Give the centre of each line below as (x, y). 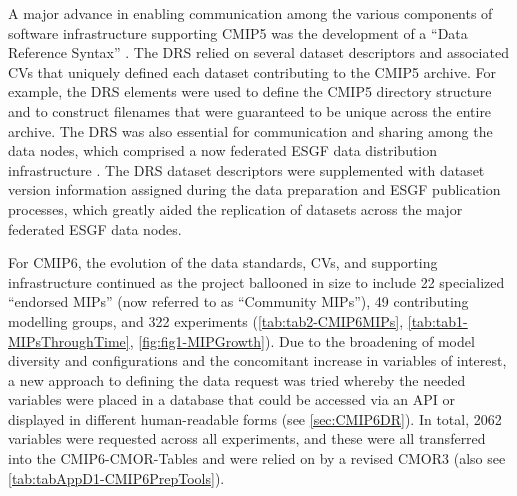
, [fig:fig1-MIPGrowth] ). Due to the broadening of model (302, 340)
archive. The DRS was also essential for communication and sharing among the (250, 130)
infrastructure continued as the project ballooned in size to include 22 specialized (256, 281)
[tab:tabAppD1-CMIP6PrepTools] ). (116, 477)
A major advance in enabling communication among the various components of (250, 13)
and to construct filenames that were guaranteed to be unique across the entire (250, 110)
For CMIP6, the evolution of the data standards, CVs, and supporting (223, 262)
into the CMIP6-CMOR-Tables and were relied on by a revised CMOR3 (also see (257, 458)
